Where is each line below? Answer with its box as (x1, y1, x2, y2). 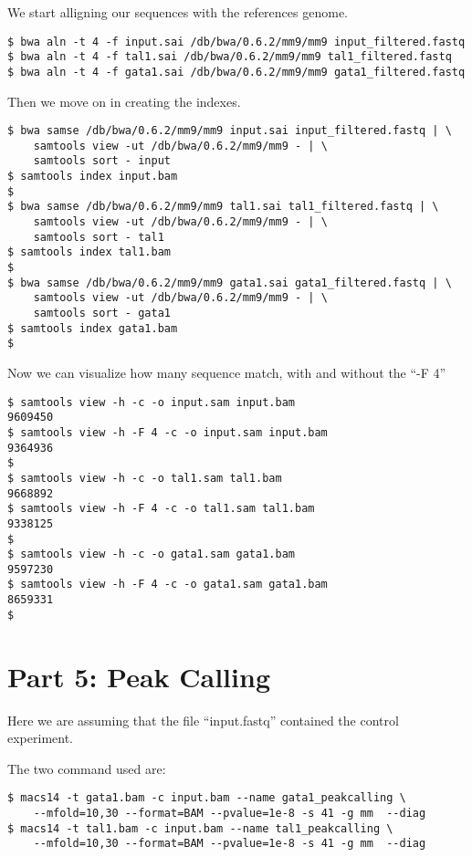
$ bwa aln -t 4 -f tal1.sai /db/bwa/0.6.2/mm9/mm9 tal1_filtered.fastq (7, 50, 452, 64)
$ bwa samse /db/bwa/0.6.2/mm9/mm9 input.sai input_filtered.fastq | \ (7, 124, 452, 138)
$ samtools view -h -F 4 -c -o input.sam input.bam (7, 425, 328, 439)
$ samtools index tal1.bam (7, 246, 171, 259)
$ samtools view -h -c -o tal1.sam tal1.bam (7, 471, 282, 485)
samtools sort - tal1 (33, 230, 164, 244)
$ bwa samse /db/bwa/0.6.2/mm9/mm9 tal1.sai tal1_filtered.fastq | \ (7, 200, 439, 214)
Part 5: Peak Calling (7, 657, 270, 695)
